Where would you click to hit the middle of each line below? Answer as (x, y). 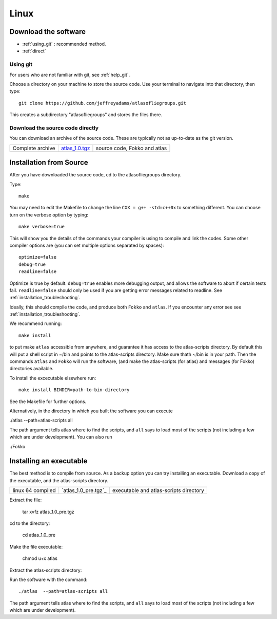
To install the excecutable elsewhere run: (53, 378)
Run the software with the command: (48, 579)
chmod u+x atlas (40, 558)
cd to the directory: (30, 523)
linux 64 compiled (34, 490)
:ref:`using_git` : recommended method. (64, 44)
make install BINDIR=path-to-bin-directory (74, 390)
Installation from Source (49, 163)
